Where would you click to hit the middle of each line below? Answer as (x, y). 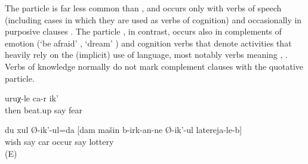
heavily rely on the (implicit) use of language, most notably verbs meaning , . (146, 55)
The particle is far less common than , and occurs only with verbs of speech (143, 8)
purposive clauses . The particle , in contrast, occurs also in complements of (143, 31)
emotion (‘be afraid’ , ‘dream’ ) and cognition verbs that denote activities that (148, 43)
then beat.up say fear (44, 109)
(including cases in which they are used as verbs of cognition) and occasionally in (153, 19)
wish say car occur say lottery (59, 141)
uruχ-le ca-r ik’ (32, 98)
